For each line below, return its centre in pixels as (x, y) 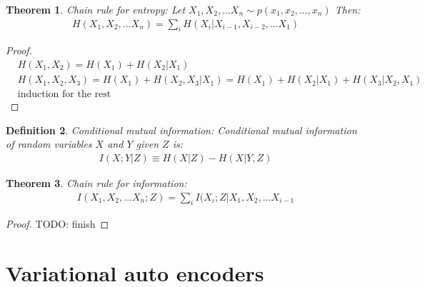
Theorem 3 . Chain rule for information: (96, 182)
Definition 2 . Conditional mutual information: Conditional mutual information (181, 130)
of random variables (49, 144)
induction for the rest (64, 95)
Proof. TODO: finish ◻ (57, 224)
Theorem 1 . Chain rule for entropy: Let (96, 9)
